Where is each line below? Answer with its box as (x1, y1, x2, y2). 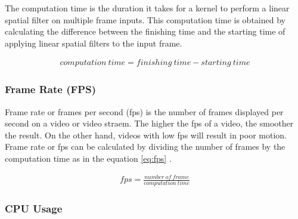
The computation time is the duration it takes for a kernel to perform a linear (5, 2, 290, 14)
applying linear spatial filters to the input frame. (5, 36, 182, 49)
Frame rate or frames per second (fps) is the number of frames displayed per (5, 105, 284, 118)
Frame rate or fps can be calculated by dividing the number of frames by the (5, 140, 285, 153)
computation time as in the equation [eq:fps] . (5, 152, 172, 164)
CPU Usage (5, 201, 63, 216)
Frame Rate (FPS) (5, 82, 96, 97)
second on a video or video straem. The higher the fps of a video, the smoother (5, 117, 294, 129)
